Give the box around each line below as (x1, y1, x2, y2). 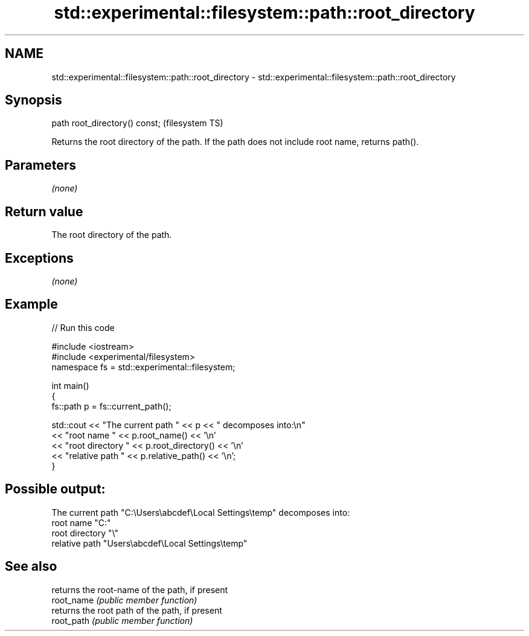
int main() (51, 380, 89, 391)
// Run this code (51, 322, 115, 333)
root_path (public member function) (51, 615, 193, 626)
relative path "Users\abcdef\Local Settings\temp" (51, 538, 248, 548)
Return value (5, 204, 83, 219)
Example (5, 297, 58, 312)
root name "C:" (51, 517, 111, 528)
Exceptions (5, 250, 74, 266)
